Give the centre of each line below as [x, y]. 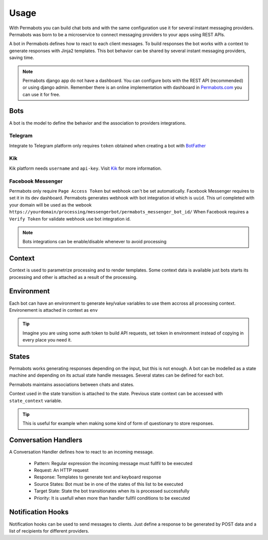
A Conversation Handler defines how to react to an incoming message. [81, 452]
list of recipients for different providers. [49, 531]
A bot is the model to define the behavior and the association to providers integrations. [98, 123]
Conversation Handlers [46, 440]
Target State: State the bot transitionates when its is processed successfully [112, 491]
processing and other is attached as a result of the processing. [73, 277]
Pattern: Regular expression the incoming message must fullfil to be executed [113, 463]
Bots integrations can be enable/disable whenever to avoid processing [95, 242]
